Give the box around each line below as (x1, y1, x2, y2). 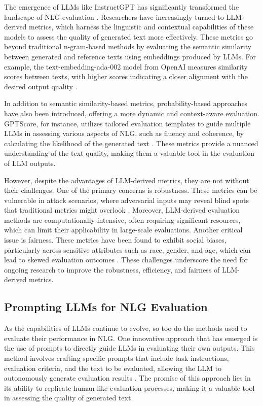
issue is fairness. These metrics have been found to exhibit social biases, (4, 234, 227, 245)
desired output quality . (4, 81, 78, 91)
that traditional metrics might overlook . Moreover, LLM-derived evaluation (4, 205, 240, 215)
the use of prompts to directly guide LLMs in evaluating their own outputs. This (4, 343, 255, 353)
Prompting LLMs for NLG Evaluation (4, 299, 208, 315)
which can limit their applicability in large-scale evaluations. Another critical (4, 224, 243, 235)
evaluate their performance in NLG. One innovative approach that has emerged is (4, 332, 258, 343)
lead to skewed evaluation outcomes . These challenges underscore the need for (4, 254, 248, 265)
